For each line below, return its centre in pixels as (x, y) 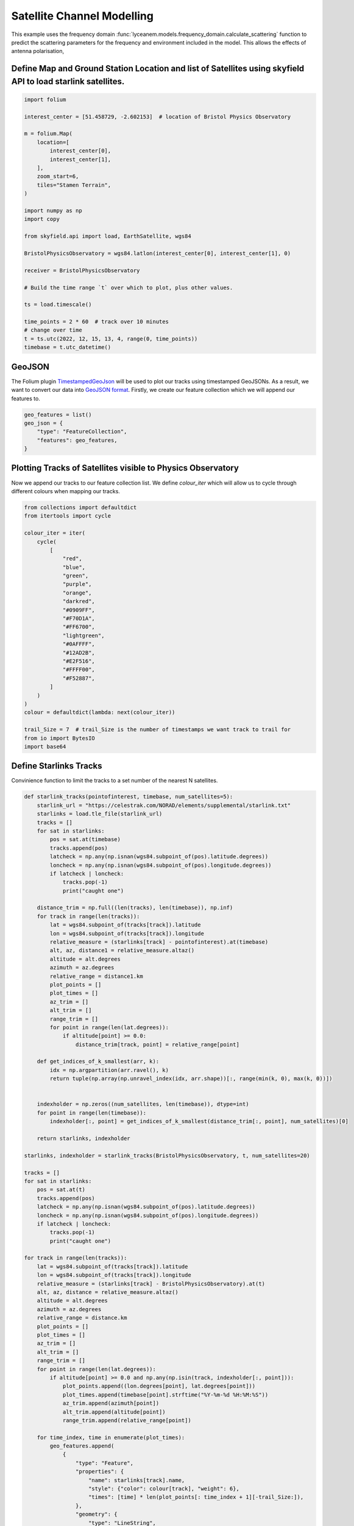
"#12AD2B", (79, 653)
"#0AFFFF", (79, 644)
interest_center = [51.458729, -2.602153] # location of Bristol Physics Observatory (158, 117)
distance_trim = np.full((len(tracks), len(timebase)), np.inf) (135, 908)
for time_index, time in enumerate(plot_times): (111, 1437)
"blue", (74, 567)
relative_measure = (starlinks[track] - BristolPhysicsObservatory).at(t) (151, 1284)
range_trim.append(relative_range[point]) (127, 1420)
